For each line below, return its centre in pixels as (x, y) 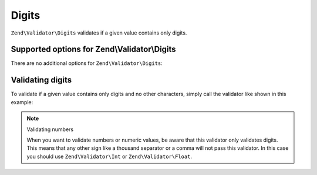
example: (22, 102)
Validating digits (41, 80)
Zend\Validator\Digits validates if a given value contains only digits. (99, 33)
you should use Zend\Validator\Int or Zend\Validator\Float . (109, 156)
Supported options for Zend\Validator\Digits (93, 49)
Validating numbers (50, 129)
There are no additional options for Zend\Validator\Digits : (87, 63)
